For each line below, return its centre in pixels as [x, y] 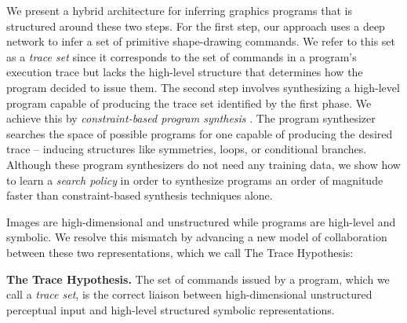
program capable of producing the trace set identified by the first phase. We [189, 103]
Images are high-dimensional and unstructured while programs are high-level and [201, 221]
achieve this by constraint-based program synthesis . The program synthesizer [191, 118]
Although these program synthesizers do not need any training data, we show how [203, 164]
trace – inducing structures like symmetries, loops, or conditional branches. [187, 149]
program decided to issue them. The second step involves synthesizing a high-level [203, 87]
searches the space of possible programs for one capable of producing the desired [200, 133]
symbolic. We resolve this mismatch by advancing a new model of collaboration [197, 237]
